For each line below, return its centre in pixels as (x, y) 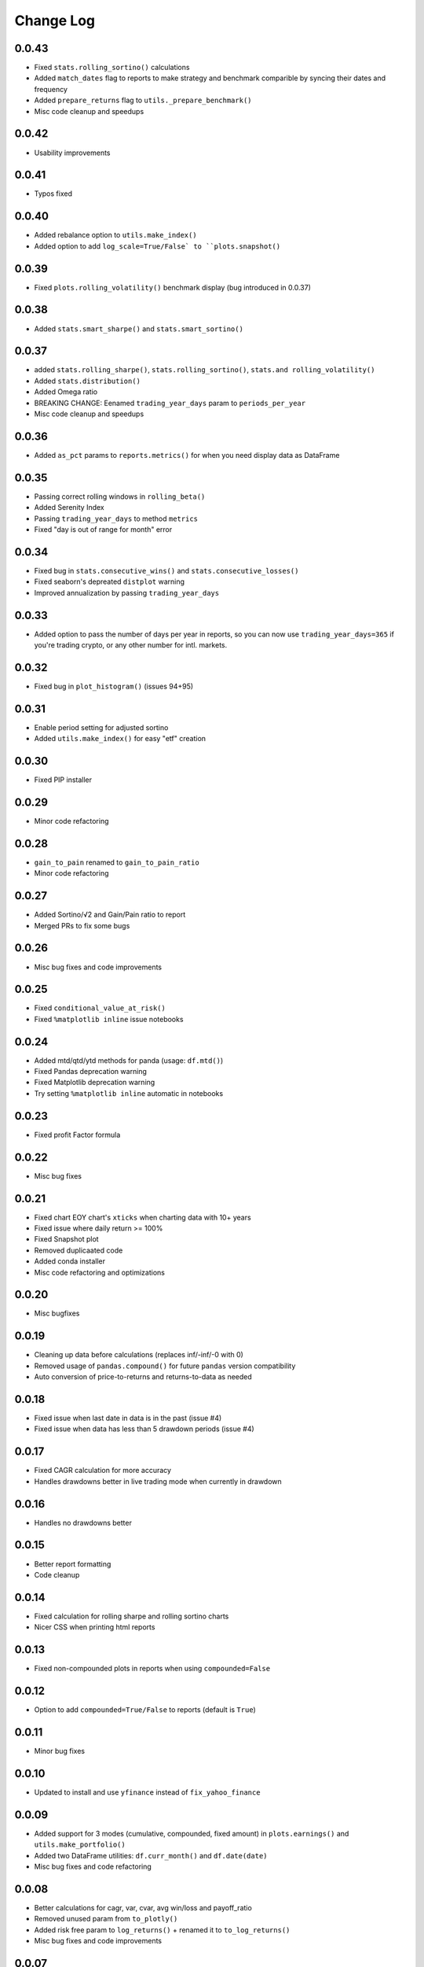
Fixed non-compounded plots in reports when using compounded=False (152, 1669)
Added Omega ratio (66, 392)
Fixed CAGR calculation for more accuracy (103, 1471)
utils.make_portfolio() (80, 1845)
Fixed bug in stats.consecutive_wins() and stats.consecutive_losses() (166, 570)
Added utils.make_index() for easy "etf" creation (120, 739)
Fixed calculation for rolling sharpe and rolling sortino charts (132, 1616)
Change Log (55, 20)
